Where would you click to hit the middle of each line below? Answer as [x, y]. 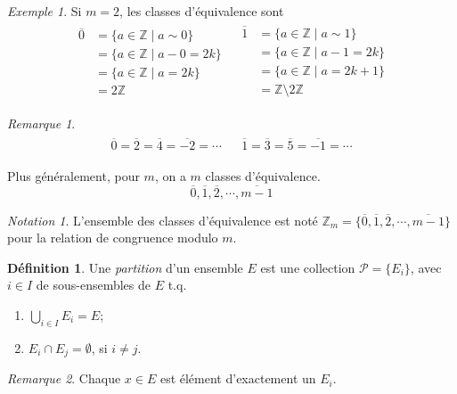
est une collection [308, 267]
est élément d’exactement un [238, 378]
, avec [426, 267]
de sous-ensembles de [93, 285]
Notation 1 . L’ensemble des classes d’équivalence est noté [163, 220]
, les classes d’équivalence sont [202, 11]
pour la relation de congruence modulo [113, 238]
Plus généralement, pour [73, 175]
